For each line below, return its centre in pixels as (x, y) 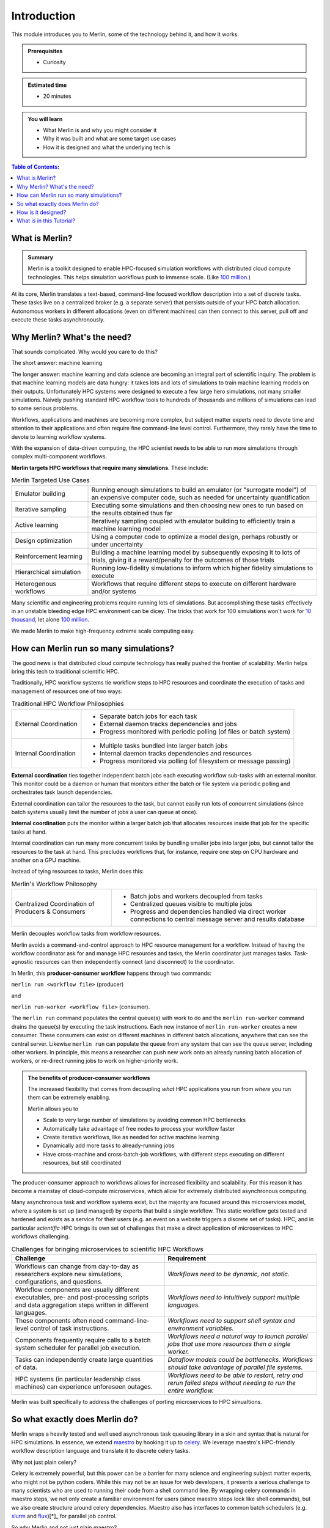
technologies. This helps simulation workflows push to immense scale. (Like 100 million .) (139, 277)
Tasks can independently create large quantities (84, 1359)
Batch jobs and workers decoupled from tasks (196, 897)
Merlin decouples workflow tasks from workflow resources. (86, 934)
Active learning (37, 524)
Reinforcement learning (49, 556)
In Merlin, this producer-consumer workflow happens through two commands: (112, 973)
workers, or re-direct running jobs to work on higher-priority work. (95, 1061)
